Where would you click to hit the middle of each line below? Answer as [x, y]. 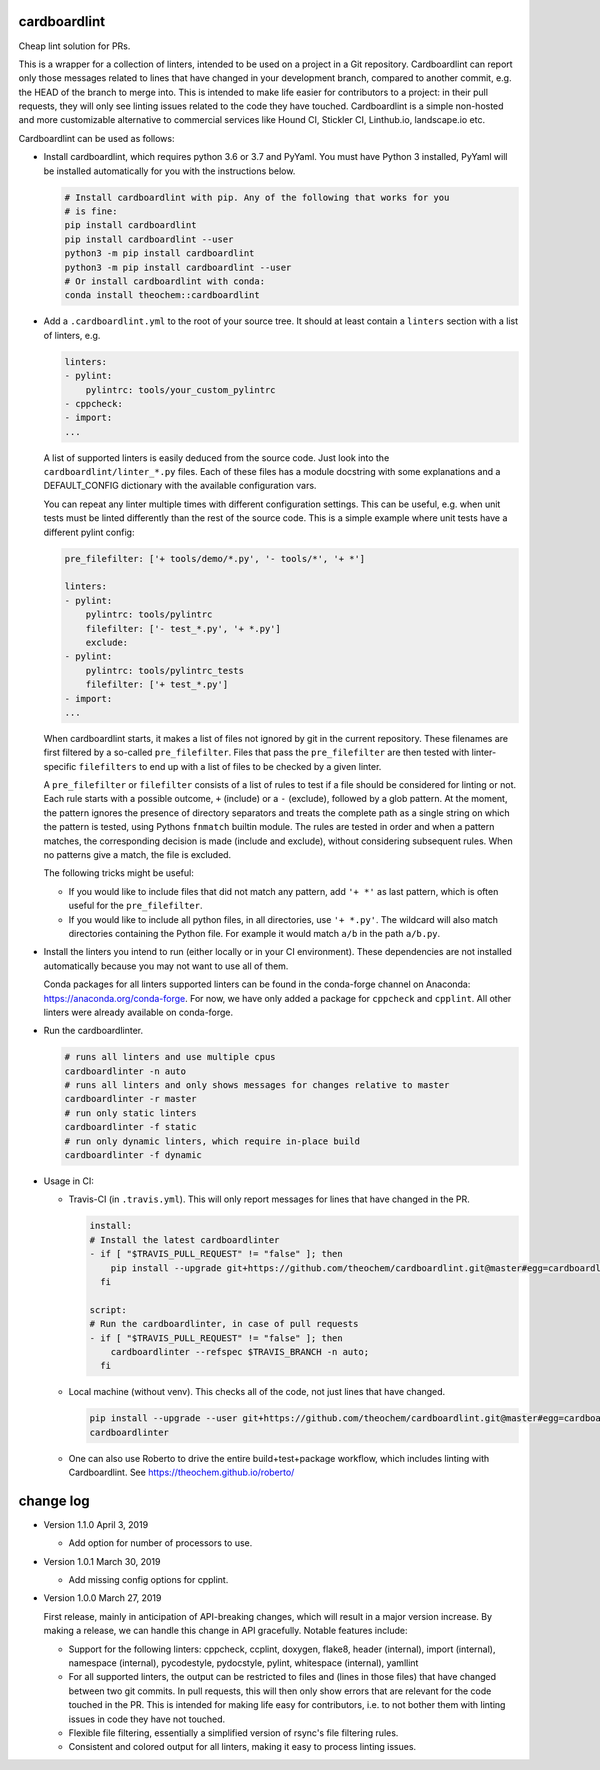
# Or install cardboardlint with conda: [164, 281]
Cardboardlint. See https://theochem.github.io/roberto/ [181, 1472]
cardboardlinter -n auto [125, 1071]
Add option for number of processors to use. [160, 1543]
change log [54, 1500]
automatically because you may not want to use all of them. [166, 966]
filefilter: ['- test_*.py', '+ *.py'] [183, 628]
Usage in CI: [68, 1181]
